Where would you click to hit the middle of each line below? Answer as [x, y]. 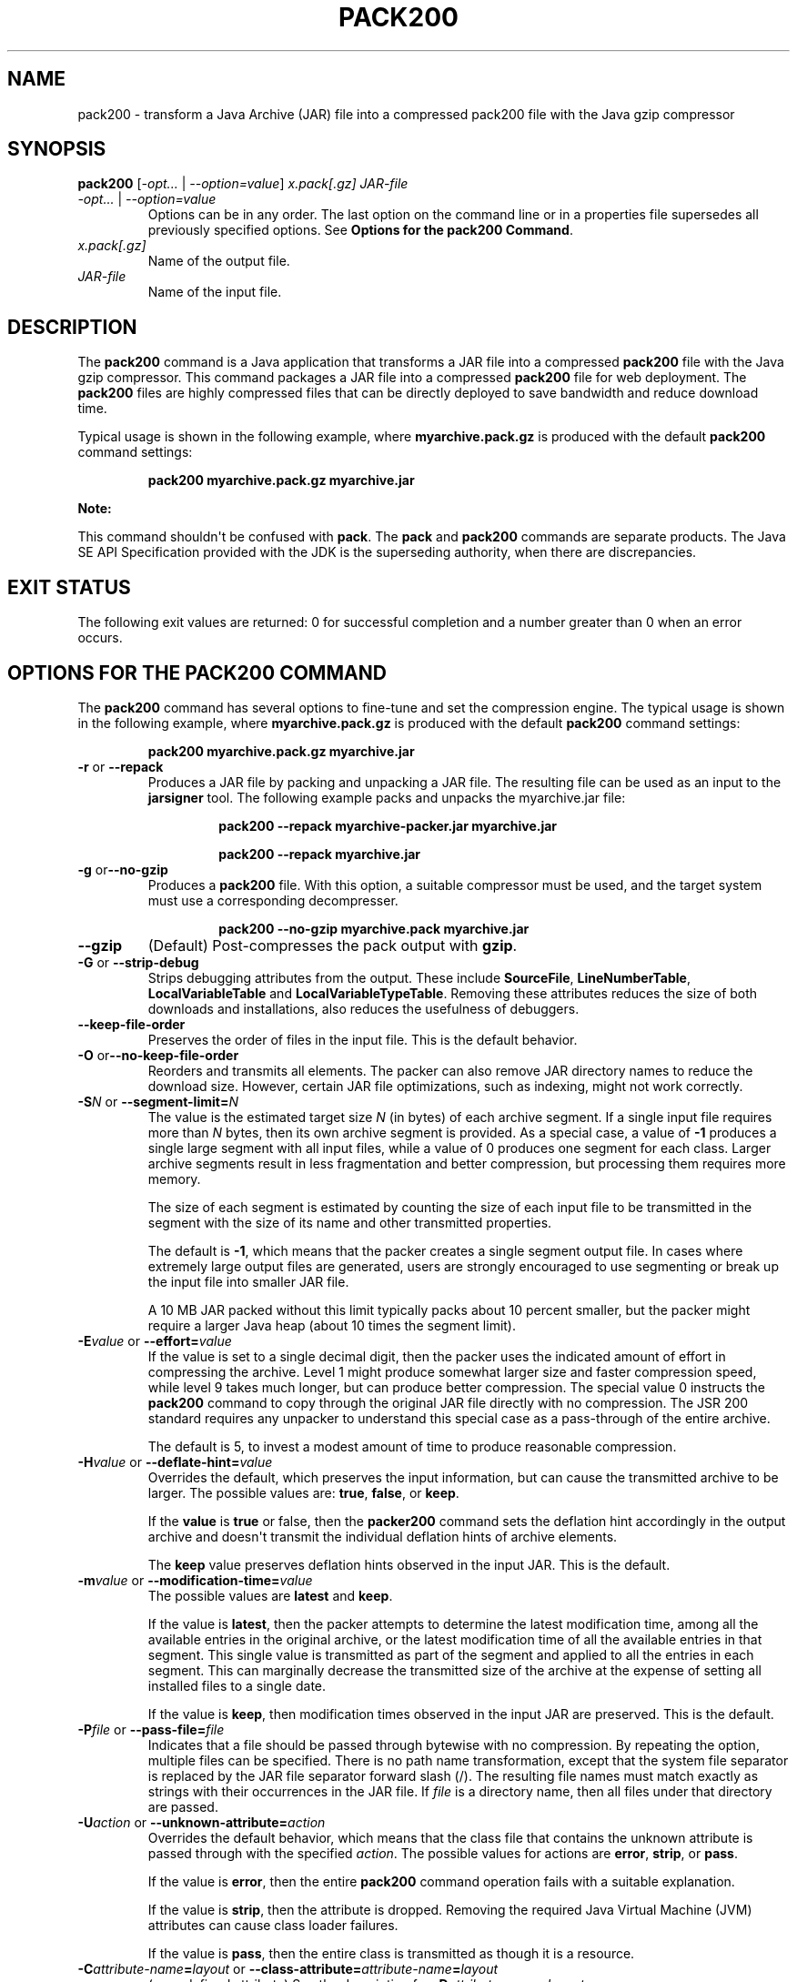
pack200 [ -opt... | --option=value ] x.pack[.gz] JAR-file [243, 184]
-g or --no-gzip [123, 869]
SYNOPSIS [57, 149]
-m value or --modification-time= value [195, 1580]
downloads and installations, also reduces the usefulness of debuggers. [363, 1008]
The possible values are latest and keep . [270, 1595]
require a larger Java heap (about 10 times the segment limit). [332, 1325]
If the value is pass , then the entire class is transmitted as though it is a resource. [391, 1953]
